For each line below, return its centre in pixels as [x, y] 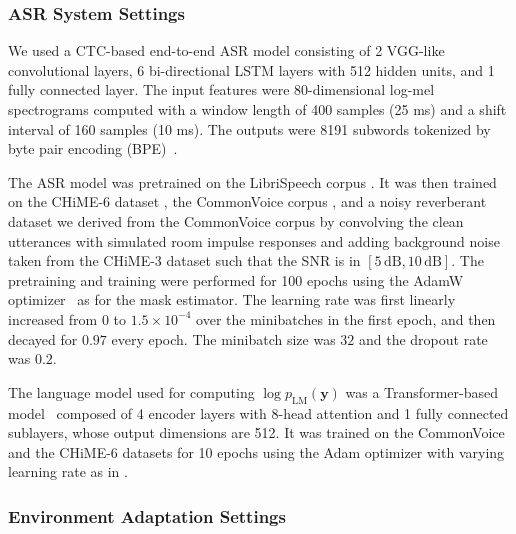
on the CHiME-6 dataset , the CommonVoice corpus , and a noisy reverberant [247, 201]
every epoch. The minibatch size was [223, 338]
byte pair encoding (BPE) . [93, 148]
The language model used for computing [131, 391]
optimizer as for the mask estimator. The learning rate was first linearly [232, 299]
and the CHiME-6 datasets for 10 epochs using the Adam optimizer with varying [256, 451]
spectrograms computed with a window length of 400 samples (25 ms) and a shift [257, 109]
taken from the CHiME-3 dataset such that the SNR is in [184, 260]
